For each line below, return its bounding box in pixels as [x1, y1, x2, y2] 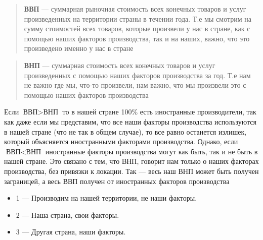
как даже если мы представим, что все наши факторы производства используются [4, 116, 256, 127]
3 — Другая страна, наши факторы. [16, 226, 126, 237]
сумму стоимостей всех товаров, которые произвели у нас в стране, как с [24, 23, 250, 34]
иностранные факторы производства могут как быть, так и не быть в [45, 146, 258, 156]
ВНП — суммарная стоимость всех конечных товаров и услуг [24, 59, 215, 70]
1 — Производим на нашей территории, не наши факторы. [16, 193, 197, 203]
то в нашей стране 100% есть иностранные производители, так [62, 106, 256, 117]
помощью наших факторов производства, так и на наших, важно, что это [24, 33, 250, 43]
